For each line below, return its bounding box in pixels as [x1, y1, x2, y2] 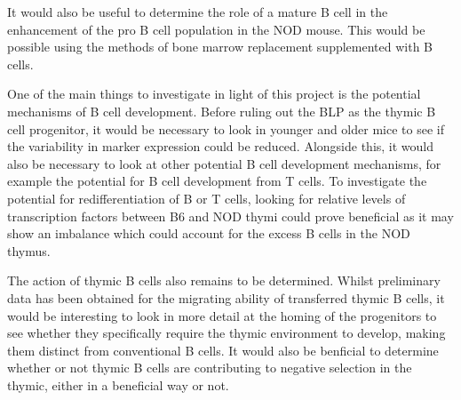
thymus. [7, 241, 51, 260]
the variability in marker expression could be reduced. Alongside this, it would [7, 137, 434, 156]
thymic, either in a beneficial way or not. [7, 375, 229, 394]
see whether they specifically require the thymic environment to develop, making [7, 324, 446, 342]
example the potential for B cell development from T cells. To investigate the [7, 172, 427, 190]
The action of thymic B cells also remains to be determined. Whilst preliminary [7, 271, 441, 290]
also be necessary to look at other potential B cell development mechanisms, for [7, 154, 441, 172]
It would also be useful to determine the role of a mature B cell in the [7, 3, 388, 20]
